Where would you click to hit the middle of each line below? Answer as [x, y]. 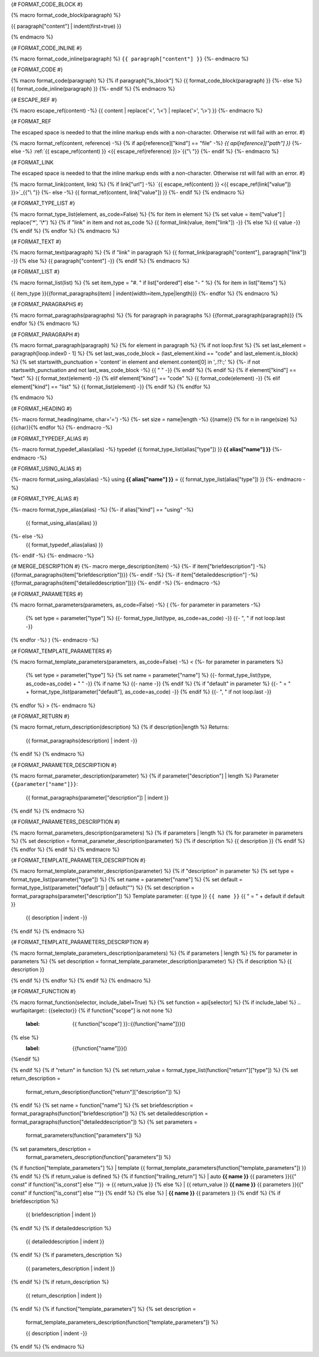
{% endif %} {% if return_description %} [60, 1282]
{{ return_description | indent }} [64, 1295]
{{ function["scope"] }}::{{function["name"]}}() [129, 1024]
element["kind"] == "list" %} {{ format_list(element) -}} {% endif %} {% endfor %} [111, 386]
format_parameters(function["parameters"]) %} [84, 1135]
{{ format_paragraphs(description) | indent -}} [82, 740]
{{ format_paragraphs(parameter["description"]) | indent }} [97, 797]
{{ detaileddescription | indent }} [65, 1241]
